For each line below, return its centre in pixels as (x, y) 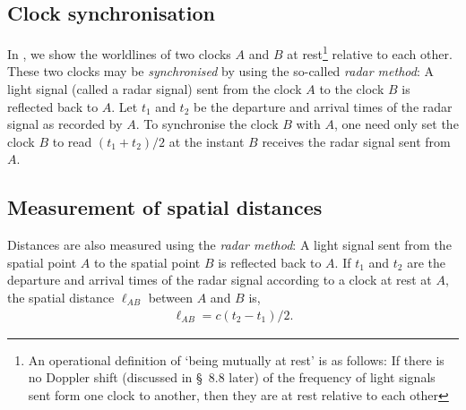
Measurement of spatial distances (165, 207)
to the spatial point (147, 262)
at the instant (207, 141)
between (171, 297)
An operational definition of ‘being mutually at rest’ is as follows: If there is (236, 359)
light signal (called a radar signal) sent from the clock (155, 89)
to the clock (352, 89)
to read (72, 141)
